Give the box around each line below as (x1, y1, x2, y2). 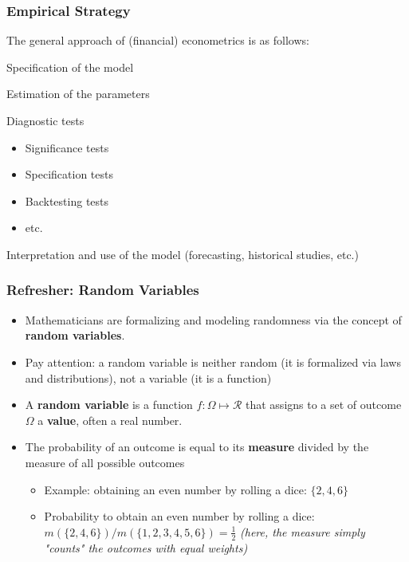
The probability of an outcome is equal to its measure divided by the (25, 438, 369, 455)
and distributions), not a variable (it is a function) (25, 369, 272, 386)
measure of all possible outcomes (25, 454, 185, 470)
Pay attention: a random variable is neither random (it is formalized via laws (25, 353, 401, 370)
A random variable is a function (25, 396, 193, 413)
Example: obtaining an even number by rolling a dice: (44, 481, 307, 497)
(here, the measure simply (240, 523, 365, 540)
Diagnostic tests (6, 112, 85, 128)
